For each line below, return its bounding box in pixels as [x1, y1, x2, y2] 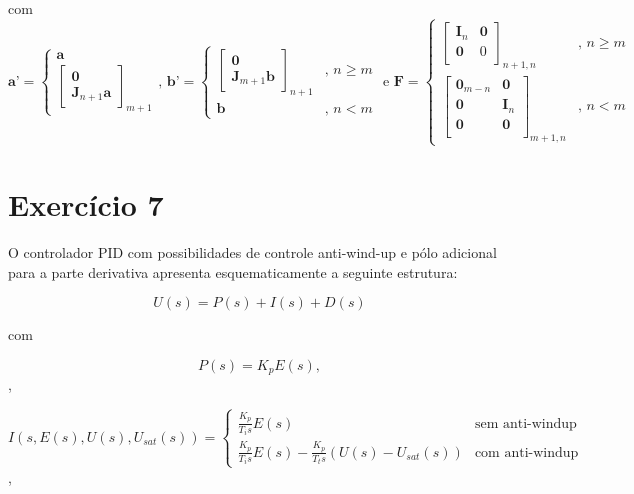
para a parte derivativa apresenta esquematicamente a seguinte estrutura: [8, 261, 458, 282]
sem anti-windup [474, 416, 577, 431]
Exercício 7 [8, 183, 164, 224]
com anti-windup [474, 445, 579, 460]
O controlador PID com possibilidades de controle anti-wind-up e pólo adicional [8, 241, 497, 262]
